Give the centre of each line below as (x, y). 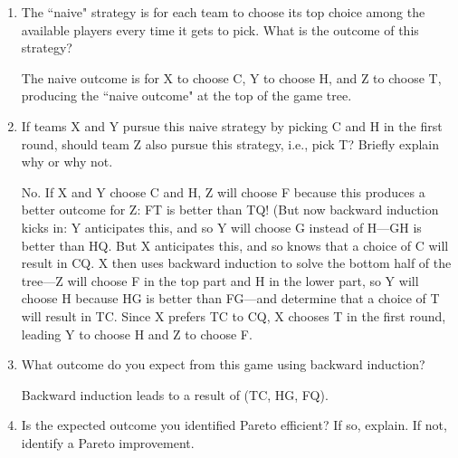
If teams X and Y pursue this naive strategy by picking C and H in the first (232, 125)
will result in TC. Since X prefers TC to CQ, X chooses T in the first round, (234, 315)
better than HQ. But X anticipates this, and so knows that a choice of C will (235, 245)
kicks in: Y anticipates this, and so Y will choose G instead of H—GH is (221, 227)
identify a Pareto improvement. (108, 442)
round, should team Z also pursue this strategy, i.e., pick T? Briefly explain (230, 143)
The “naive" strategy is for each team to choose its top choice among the (223, 12)
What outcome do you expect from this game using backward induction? (223, 364)
